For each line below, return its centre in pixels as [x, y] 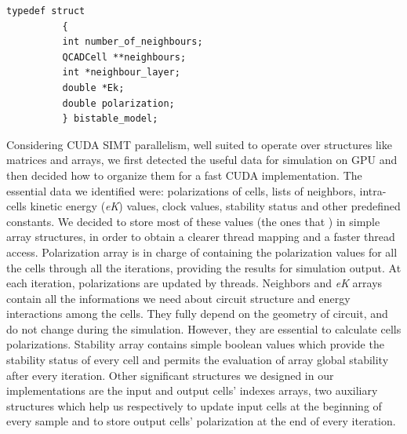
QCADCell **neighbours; [124, 57]
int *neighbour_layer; [121, 73]
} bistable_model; [110, 119]
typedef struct [46, 11]
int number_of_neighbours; [133, 42]
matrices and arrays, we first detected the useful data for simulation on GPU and [202, 160]
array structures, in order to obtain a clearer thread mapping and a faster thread [201, 237]
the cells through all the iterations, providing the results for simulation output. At [204, 267]
